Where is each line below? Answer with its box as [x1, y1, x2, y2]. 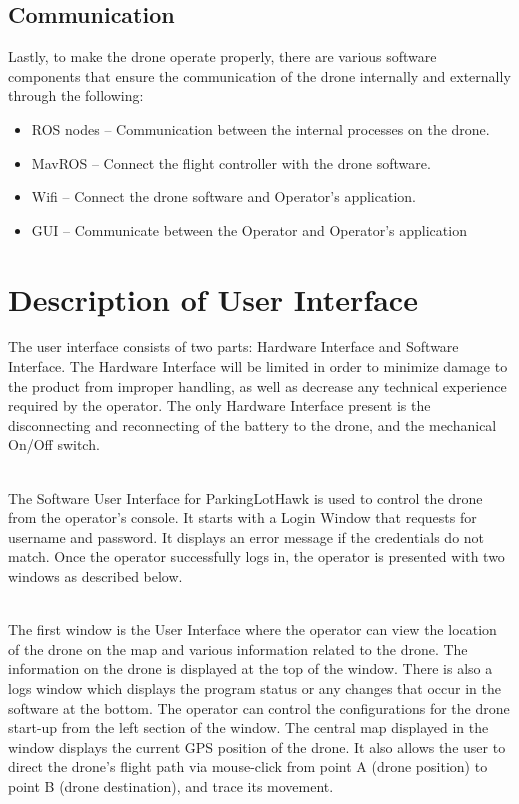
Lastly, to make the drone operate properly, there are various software [8, 46, 437, 67]
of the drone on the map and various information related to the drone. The [8, 638, 468, 659]
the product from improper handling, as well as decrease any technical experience [8, 375, 507, 396]
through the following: [8, 85, 144, 106]
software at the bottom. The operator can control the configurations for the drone [8, 697, 510, 718]
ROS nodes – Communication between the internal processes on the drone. [31, 118, 490, 139]
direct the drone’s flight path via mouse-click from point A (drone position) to [8, 756, 488, 777]
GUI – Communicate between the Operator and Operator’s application [31, 219, 467, 240]
